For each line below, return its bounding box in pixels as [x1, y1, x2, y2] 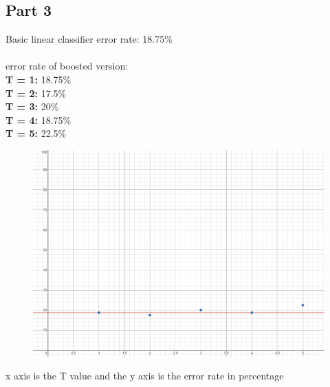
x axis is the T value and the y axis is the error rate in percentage [5, 368, 284, 383]
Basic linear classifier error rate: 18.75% [5, 32, 173, 46]
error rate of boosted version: [5, 59, 129, 73]
